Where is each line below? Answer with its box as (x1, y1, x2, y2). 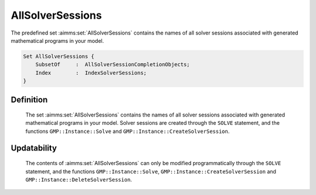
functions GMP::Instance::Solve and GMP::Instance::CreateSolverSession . (25, 128, 230, 135)
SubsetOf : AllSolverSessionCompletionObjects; (35, 61, 190, 68)
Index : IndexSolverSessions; (35, 69, 147, 76)
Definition (11, 94, 48, 105)
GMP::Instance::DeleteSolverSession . (25, 176, 132, 183)
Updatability (11, 143, 57, 153)
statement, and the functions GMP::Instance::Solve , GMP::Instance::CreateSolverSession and (25, 167, 276, 175)
